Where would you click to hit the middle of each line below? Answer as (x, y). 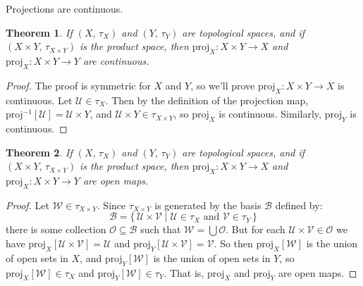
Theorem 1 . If (39, 32)
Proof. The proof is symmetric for (78, 85)
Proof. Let (27, 205)
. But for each (256, 229)
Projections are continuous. (64, 8)
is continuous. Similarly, (270, 114)
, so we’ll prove (223, 85)
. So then (233, 243)
